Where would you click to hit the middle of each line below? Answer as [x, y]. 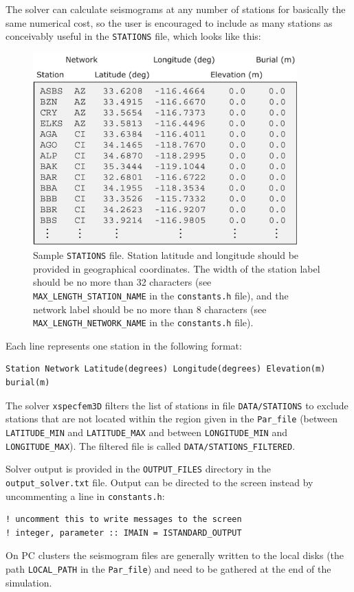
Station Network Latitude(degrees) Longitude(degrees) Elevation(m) [166, 369]
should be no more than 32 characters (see [122, 282]
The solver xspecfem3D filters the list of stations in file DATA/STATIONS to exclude [177, 405]
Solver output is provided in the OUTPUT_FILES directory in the [139, 469]
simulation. [29, 582]
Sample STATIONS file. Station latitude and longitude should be [166, 255]
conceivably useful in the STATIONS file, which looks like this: [133, 36]
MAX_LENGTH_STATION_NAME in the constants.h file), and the [161, 295]
